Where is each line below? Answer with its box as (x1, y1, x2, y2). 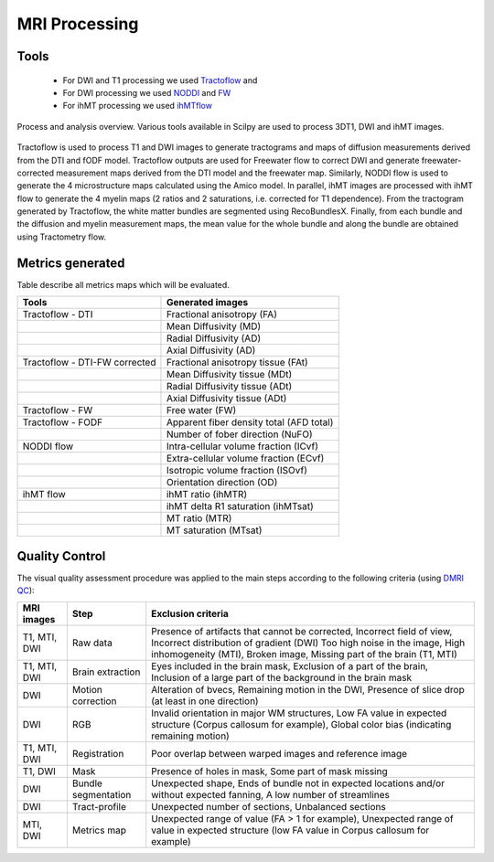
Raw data (71, 636, 113, 649)
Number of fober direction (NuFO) (166, 428, 313, 441)
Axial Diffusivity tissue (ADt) (166, 392, 287, 405)
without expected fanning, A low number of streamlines (151, 789, 391, 802)
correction (71, 695, 117, 708)
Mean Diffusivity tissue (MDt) (166, 368, 293, 381)
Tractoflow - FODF (22, 416, 103, 429)
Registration (71, 748, 124, 761)
